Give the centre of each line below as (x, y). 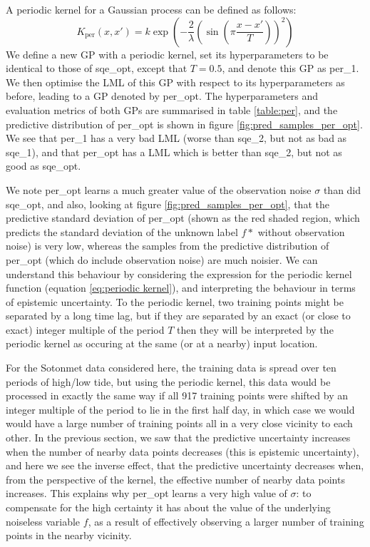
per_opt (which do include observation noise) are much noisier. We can (162, 259)
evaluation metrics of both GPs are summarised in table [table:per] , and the (172, 109)
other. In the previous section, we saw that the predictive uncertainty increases (178, 438)
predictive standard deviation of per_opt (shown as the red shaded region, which (183, 218)
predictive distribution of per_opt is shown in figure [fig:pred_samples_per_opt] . (184, 124)
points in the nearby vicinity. (69, 535)
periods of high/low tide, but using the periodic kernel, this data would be (168, 381)
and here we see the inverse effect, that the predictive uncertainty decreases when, (185, 465)
